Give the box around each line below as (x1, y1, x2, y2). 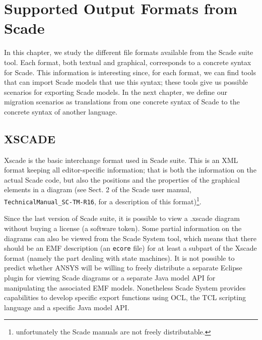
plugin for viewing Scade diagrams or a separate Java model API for (4, 272, 216, 282)
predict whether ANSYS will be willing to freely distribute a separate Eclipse (4, 262, 242, 273)
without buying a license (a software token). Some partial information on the (4, 222, 242, 233)
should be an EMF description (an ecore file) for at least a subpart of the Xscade (4, 243, 257, 253)
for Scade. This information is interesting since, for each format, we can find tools (4, 67, 256, 77)
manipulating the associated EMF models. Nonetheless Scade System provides (4, 282, 246, 293)
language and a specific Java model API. (4, 302, 129, 312)
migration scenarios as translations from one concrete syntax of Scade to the (4, 96, 240, 107)
